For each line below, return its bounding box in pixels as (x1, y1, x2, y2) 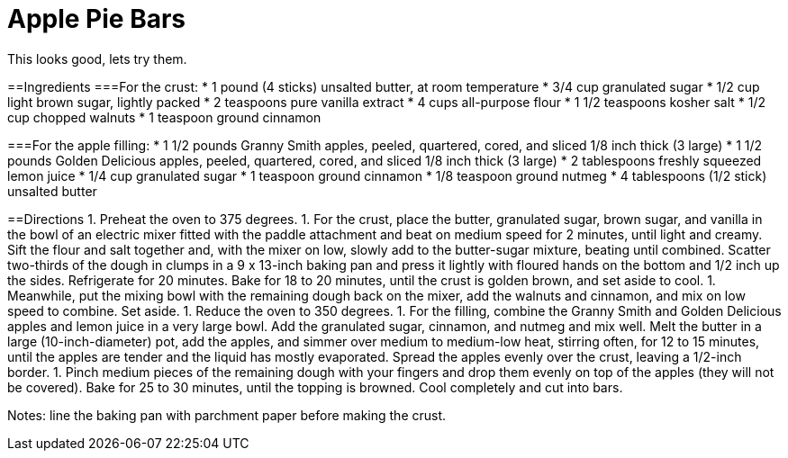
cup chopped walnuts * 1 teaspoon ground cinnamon (7, 109, 322, 125)
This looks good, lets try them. (7, 50, 187, 67)
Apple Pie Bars (7, 4, 186, 34)
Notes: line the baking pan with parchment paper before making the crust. (7, 407, 447, 423)
